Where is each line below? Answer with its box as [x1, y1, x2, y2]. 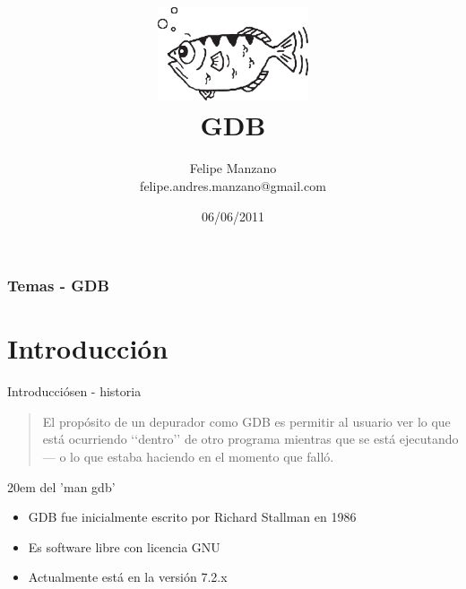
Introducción [7, 330, 168, 367]
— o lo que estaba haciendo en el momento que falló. [42, 446, 334, 465]
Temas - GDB [7, 274, 109, 297]
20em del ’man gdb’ [7, 477, 116, 496]
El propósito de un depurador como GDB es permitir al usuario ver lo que [42, 411, 451, 430]
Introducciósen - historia [7, 382, 142, 401]
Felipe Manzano [189, 159, 277, 178]
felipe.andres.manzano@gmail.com [140, 176, 326, 195]
